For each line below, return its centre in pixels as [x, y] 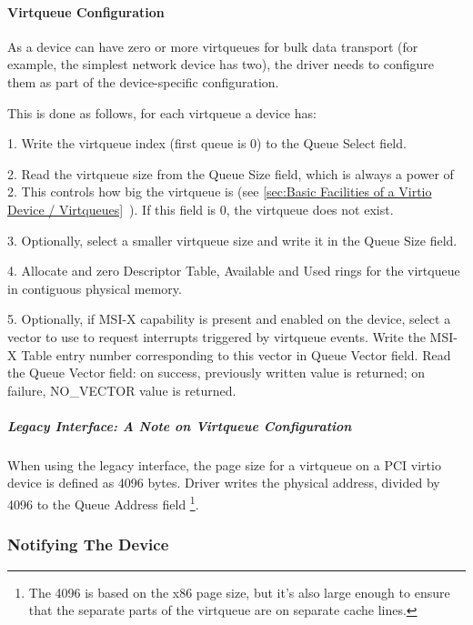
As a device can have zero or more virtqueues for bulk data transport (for [213, 46]
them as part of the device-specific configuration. [143, 81]
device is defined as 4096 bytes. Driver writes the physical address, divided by [224, 483]
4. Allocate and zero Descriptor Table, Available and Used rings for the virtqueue [234, 271]
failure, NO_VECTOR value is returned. [122, 390]
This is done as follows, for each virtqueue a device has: [162, 112]
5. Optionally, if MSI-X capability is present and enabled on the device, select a [229, 319]
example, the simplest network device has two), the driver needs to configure [221, 64]
